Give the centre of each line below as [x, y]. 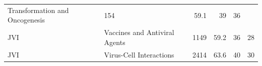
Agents [115, 42]
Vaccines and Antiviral [139, 32]
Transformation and [38, 10]
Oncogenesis [26, 20]
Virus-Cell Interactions [139, 54]
